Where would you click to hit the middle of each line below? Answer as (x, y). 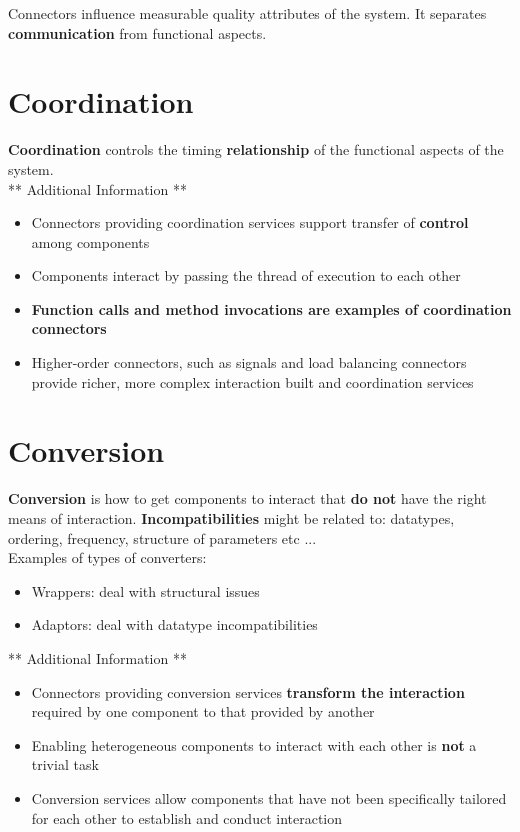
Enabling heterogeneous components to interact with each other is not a (254, 744)
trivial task (65, 764)
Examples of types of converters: (107, 557)
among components (90, 241)
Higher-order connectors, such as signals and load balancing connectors (249, 362)
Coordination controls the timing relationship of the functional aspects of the (256, 149)
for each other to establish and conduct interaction (187, 817)
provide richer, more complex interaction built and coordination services (252, 381)
